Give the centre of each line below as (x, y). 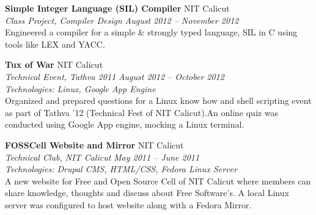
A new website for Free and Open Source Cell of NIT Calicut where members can (158, 180)
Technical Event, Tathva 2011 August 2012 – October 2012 (115, 76)
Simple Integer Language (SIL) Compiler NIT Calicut (117, 8)
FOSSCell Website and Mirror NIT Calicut (94, 144)
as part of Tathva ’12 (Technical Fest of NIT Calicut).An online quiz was (141, 112)
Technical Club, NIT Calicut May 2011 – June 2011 (102, 157)
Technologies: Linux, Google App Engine (80, 88)
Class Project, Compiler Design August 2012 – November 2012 (122, 20)
